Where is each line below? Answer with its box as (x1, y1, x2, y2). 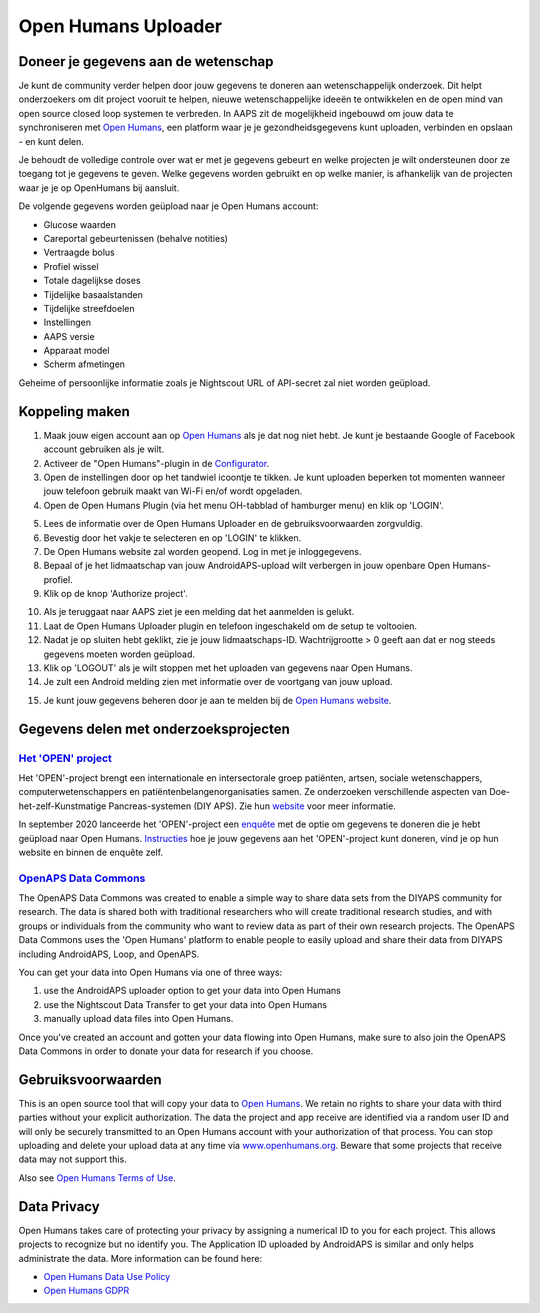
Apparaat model (43, 345, 110, 357)
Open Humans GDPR (43, 1285, 130, 1297)
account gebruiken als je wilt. (43, 443, 165, 455)
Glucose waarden (43, 218, 117, 230)
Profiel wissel (43, 260, 99, 272)
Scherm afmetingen (43, 358, 125, 370)
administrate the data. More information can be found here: (18, 1252, 263, 1264)
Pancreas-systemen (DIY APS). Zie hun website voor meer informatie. (108, 800, 397, 812)
